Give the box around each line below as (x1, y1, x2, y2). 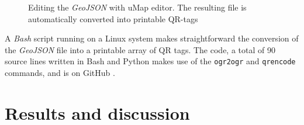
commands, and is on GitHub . (5, 67, 115, 79)
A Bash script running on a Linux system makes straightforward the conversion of (5, 32, 299, 44)
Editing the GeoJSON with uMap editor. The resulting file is (28, 1, 247, 13)
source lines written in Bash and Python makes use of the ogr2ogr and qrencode (5, 55, 296, 67)
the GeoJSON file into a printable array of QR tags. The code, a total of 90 (5, 43, 275, 55)
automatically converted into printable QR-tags (28, 12, 198, 25)
